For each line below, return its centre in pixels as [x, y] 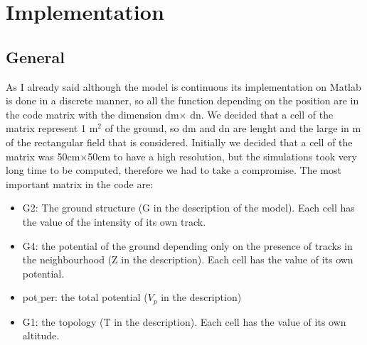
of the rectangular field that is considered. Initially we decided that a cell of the [179, 142]
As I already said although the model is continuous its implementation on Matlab [183, 86]
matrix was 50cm [43, 156]
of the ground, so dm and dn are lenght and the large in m [233, 128]
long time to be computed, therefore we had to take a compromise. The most [174, 170]
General [35, 56]
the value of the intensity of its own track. [114, 221]
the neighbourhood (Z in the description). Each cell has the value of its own [188, 259]
